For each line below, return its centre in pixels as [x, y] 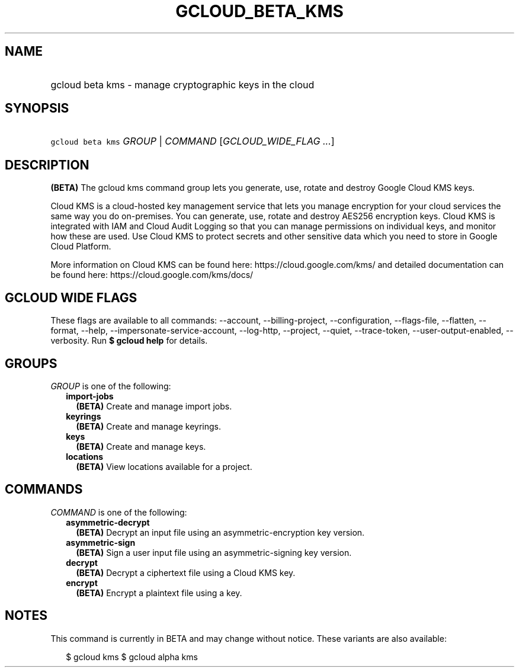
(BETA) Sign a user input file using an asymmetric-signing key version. [214, 552]
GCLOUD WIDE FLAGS [71, 297]
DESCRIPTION [47, 165]
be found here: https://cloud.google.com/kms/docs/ [152, 275]
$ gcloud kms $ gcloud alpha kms [132, 657]
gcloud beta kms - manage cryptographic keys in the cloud [182, 84]
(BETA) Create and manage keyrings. [148, 426]
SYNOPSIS [37, 108]
